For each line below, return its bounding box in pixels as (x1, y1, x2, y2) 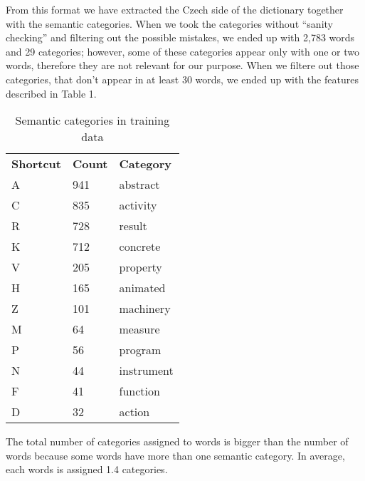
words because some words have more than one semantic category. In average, (6, 448, 345, 462)
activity (119, 197, 157, 214)
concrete (119, 238, 161, 255)
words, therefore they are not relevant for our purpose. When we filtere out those (6, 58, 359, 73)
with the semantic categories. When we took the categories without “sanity (6, 16, 333, 31)
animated (119, 279, 166, 296)
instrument (119, 362, 174, 379)
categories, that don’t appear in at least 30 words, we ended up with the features (6, 71, 359, 86)
